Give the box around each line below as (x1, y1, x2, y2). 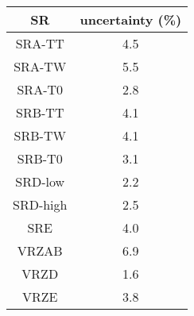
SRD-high (13, 195, 68, 214)
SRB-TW (14, 126, 66, 145)
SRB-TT (16, 103, 64, 121)
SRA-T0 (17, 80, 64, 98)
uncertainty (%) (80, 10, 182, 29)
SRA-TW (14, 57, 67, 75)
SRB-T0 (17, 149, 63, 168)
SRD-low (15, 172, 65, 191)
